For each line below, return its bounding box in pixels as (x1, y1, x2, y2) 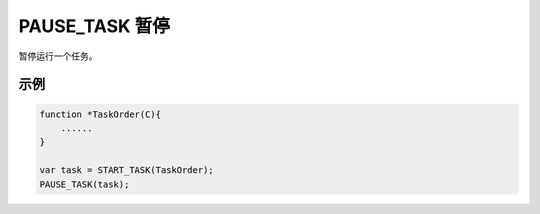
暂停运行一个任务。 (18, 50, 98, 62)
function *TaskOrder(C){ (39, 108, 162, 120)
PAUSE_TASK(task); (39, 178, 130, 190)
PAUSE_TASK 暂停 (18, 15, 170, 37)
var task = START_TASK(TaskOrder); (39, 165, 214, 176)
